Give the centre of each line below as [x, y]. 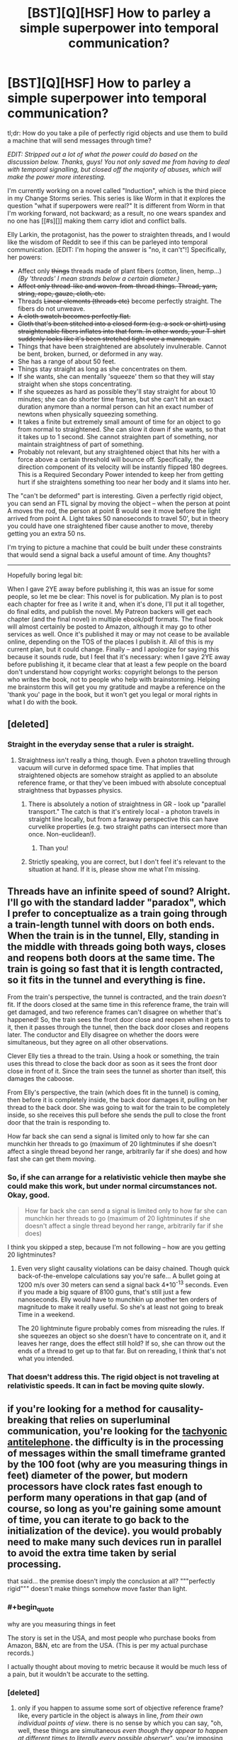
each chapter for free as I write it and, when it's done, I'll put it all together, [116, 604]
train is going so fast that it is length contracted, [115, 969]
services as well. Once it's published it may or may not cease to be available [119, 634]
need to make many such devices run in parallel [114, 1542]
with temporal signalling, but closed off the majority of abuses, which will [114, 169]
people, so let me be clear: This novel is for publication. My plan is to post [115, 596]
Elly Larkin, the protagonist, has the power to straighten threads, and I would [119, 234]
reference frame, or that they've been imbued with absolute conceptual [122, 783]
